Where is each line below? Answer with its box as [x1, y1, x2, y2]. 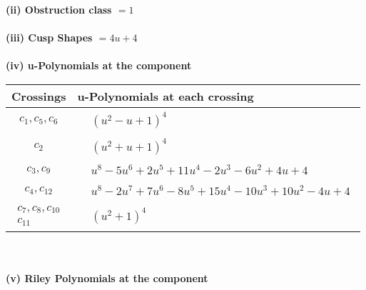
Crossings [11, 87, 66, 104]
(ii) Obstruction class [6, 2, 112, 16]
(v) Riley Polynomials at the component [6, 270, 208, 285]
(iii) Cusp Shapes [6, 30, 93, 45]
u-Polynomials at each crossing [77, 87, 254, 104]
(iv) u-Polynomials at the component [6, 58, 192, 73]
